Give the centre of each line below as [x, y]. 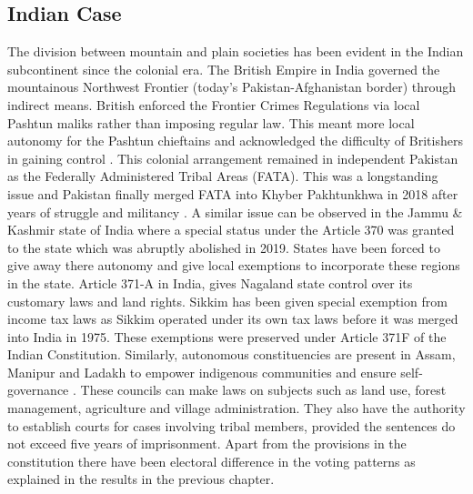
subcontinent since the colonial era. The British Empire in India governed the [224, 69]
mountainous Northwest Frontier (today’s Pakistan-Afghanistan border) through [232, 87]
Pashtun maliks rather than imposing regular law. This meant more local [211, 122]
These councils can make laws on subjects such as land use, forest [263, 390]
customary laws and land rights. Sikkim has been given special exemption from [227, 301]
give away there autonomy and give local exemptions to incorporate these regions [234, 265]
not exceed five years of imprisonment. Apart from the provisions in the [207, 444]
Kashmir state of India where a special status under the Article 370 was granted [231, 230]
